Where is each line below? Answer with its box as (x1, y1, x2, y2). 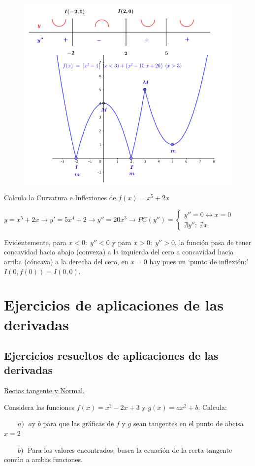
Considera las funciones (4, 402, 74, 412)
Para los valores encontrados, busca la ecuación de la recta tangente (28, 444, 232, 455)
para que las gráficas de (43, 418, 114, 429)
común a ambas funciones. (4, 454, 83, 465)
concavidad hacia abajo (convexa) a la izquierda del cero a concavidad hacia (4, 247, 234, 257)
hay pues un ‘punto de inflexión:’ (149, 256, 249, 266)
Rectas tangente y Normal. (4, 385, 85, 396)
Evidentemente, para (4, 237, 66, 247)
